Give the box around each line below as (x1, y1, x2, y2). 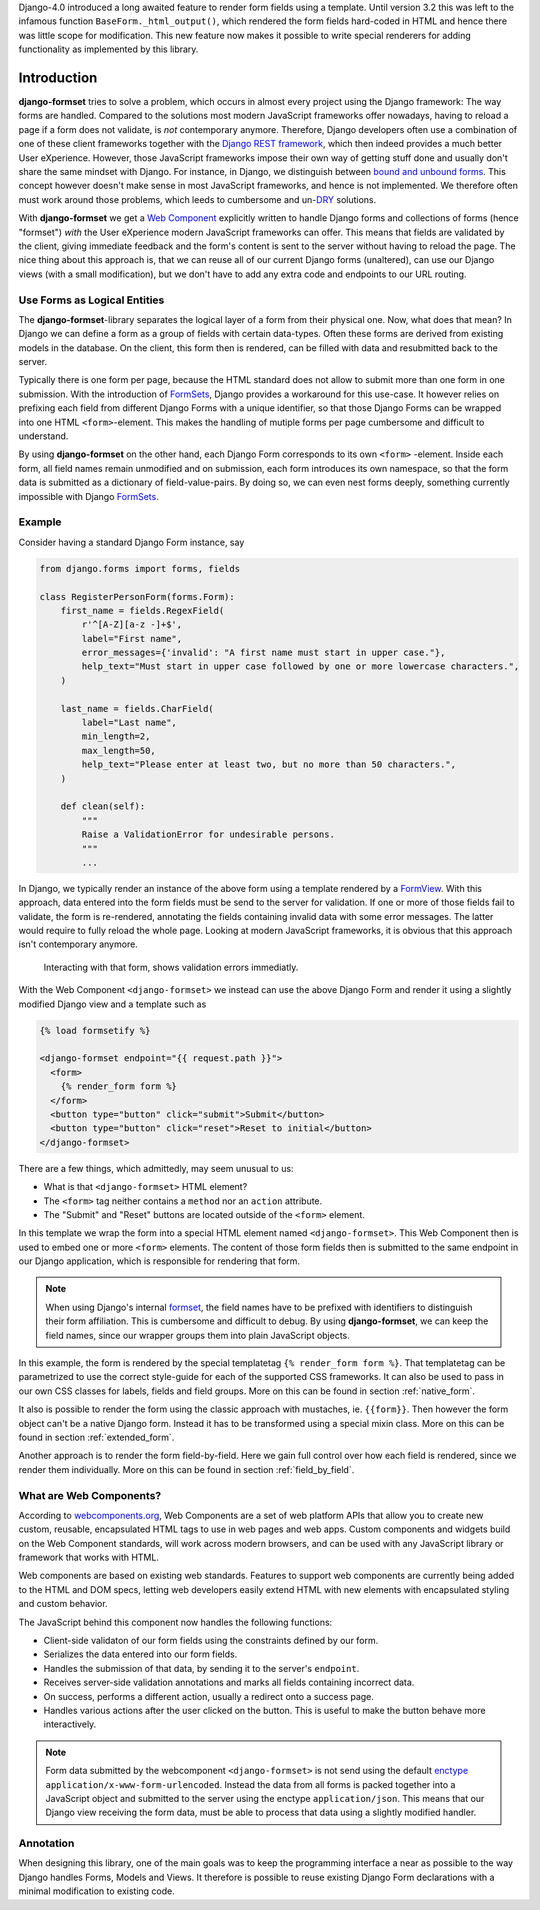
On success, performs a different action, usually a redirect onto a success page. (43, 1690, 375, 1702)
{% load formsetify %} (39, 1025, 151, 1036)
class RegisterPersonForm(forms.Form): (39, 591, 235, 602)
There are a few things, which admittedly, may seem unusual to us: (18, 1162, 294, 1174)
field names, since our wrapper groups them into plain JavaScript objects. (45, 1329, 350, 1341)
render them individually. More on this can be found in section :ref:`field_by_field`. (18, 1463, 355, 1475)
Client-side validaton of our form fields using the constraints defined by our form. (43, 1635, 379, 1647)
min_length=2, (81, 731, 151, 742)
